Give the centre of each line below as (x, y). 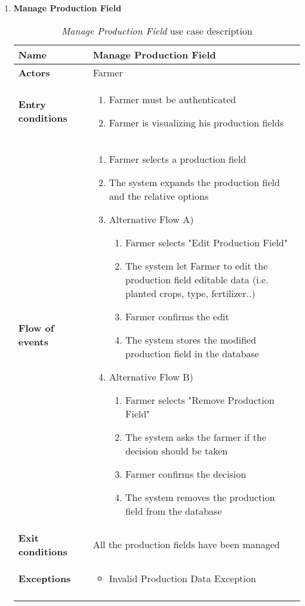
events (33, 342)
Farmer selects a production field (178, 159)
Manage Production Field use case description (157, 30)
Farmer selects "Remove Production (200, 400)
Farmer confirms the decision (186, 474)
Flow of (36, 328)
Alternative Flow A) (151, 219)
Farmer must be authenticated (172, 99)
